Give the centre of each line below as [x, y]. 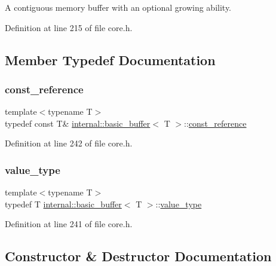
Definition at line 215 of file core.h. [69, 27]
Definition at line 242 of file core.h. [69, 143]
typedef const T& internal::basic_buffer [78, 123]
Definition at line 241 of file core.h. [69, 224]
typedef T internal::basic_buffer [63, 204]
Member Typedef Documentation [110, 59]
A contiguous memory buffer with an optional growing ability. [118, 7]
